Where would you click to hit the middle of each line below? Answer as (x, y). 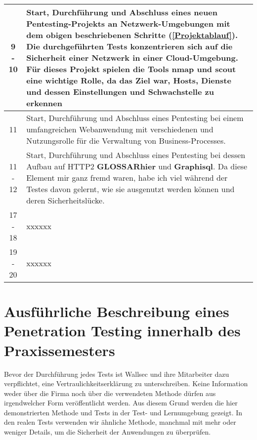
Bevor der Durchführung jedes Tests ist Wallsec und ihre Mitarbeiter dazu (117, 374)
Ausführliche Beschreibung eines (117, 311)
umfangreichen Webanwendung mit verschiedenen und (120, 129)
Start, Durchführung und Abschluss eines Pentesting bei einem (135, 118)
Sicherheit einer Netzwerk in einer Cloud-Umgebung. (132, 58)
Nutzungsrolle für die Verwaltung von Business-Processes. (126, 140)
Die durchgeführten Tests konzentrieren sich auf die (129, 46)
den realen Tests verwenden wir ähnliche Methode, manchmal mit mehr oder (120, 422)
